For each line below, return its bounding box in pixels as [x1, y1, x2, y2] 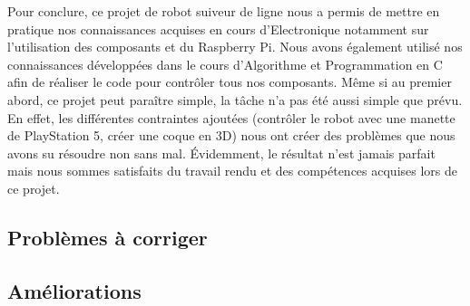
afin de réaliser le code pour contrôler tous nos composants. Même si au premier [7, 72, 452, 91]
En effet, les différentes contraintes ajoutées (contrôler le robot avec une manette [7, 108, 455, 127]
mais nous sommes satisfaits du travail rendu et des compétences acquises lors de [7, 161, 458, 180]
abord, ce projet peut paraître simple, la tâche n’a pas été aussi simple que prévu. [7, 90, 463, 109]
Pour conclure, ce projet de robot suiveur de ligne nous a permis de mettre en [7, 2, 440, 20]
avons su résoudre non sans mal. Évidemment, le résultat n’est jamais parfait [7, 143, 436, 162]
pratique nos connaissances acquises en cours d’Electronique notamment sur [7, 19, 429, 38]
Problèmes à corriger [7, 223, 208, 251]
